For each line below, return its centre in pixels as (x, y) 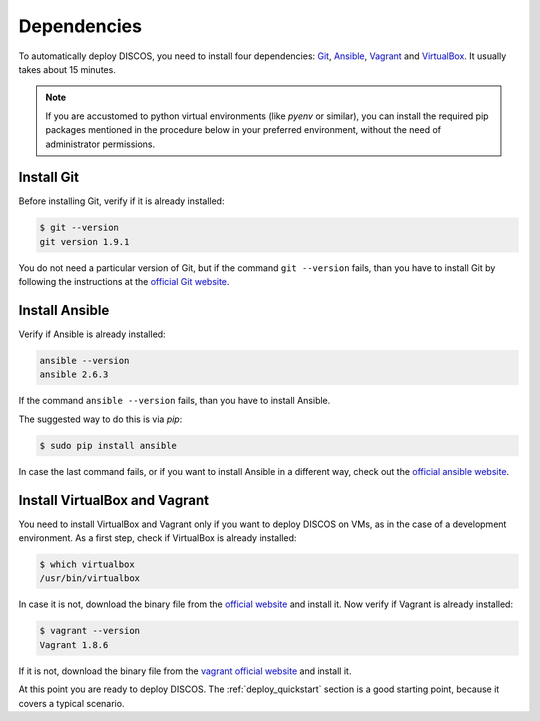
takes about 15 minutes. (67, 69)
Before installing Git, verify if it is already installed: (121, 201)
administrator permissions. (100, 144)
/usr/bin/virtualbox (89, 578)
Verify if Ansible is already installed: (92, 334)
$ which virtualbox (87, 564)
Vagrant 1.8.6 (74, 644)
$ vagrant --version (89, 631)
